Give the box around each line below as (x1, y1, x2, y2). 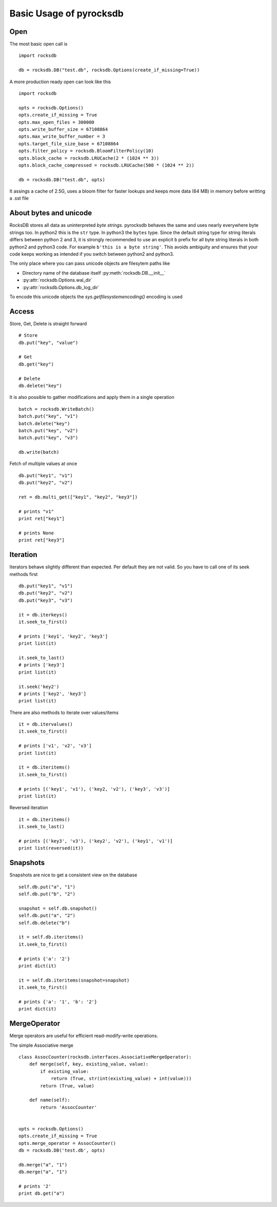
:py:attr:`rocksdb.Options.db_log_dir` (22, 284, 100, 290)
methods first (9, 571, 38, 577)
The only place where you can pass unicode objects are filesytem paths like (9, 260, 170, 266)
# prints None (18, 530, 54, 536)
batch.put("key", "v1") (18, 413, 78, 419)
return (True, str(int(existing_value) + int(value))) (51, 1076, 192, 1082)
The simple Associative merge (9, 1042, 74, 1048)
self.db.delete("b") (18, 919, 70, 926)
